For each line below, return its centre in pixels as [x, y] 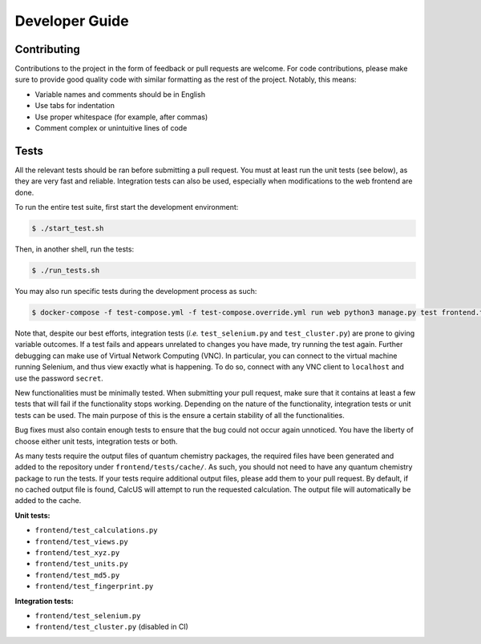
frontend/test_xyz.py [77, 553]
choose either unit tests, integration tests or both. [96, 441]
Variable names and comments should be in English [120, 94]
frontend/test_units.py [81, 564]
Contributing [47, 49]
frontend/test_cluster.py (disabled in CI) [111, 627]
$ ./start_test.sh [68, 229]
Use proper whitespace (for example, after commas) [121, 117]
